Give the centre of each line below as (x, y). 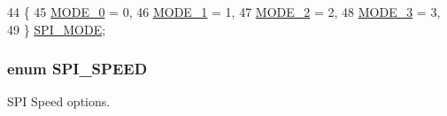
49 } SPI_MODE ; (57, 29)
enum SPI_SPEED (77, 69)
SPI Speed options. (59, 101)
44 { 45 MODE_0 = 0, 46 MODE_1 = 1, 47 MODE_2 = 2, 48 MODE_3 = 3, (224, 12)
